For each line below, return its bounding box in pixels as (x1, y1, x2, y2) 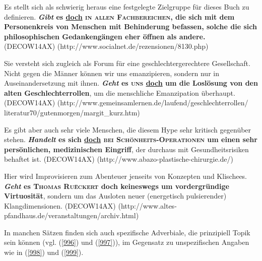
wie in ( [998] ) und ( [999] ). (4, 247, 84, 257)
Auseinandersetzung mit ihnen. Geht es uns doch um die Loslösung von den (4, 78, 258, 88)
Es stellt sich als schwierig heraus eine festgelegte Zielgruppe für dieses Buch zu (4, 2, 249, 12)
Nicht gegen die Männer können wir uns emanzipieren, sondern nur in (4, 68, 219, 78)
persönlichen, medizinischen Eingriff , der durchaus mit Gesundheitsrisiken (4, 144, 249, 154)
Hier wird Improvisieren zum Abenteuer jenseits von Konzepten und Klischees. (4, 170, 247, 181)
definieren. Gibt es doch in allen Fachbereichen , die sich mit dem (4, 11, 235, 22)
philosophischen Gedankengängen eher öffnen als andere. (4, 31, 206, 41)
